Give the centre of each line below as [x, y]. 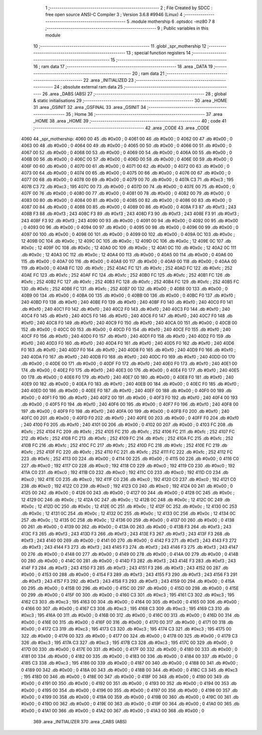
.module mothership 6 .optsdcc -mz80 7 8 [173, 21]
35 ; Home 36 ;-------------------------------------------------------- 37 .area [144, 114]
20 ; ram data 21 [148, 73]
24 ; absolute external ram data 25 [89, 87]
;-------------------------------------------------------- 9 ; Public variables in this [127, 28]
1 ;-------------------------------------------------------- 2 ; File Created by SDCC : [129, 8]
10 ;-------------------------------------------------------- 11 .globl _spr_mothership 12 [120, 46]
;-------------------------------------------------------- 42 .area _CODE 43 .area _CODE [121, 128]
